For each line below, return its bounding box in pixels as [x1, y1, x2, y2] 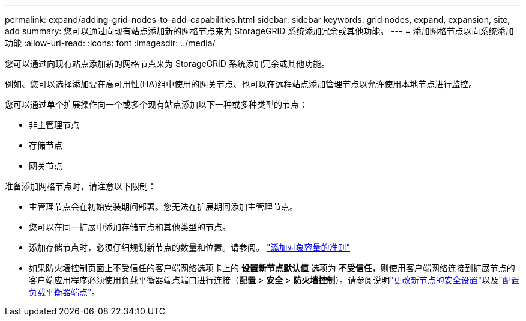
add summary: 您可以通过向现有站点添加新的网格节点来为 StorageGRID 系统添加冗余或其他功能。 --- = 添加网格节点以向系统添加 [5, 26, 514, 36]
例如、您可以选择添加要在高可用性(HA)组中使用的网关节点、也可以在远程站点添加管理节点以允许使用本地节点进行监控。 [5, 79, 477, 89]
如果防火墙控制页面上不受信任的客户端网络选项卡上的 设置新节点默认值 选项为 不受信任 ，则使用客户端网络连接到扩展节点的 [29, 263, 515, 273]
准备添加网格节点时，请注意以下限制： [5, 181, 156, 191]
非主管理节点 [29, 120, 79, 130]
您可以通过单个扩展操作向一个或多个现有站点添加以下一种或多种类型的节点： [5, 99, 307, 109]
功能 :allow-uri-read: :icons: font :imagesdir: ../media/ [5, 38, 216, 48]
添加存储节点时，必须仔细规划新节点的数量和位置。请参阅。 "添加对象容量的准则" [29, 242, 350, 252]
